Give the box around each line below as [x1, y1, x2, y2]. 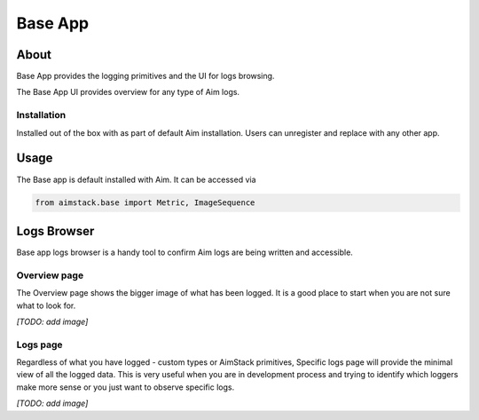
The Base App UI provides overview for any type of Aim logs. [16, 87, 239, 98]
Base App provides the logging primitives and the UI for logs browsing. [16, 71, 275, 82]
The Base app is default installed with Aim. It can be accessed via [16, 174, 256, 185]
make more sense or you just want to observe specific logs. [16, 382, 235, 392]
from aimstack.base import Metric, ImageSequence [35, 198, 255, 208]
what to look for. [16, 300, 76, 311]
